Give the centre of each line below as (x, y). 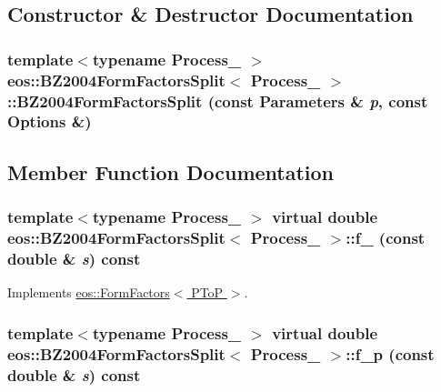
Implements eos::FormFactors (89, 292)
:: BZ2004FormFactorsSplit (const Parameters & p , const (218, 101)
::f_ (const (386, 238)
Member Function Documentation (171, 171)
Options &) (50, 121)
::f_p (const (390, 353)
